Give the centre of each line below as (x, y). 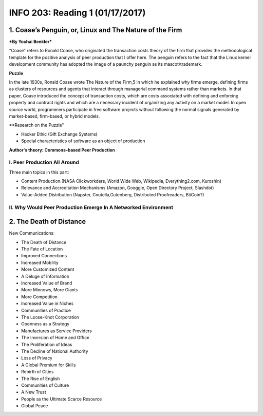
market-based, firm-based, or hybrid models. (54, 116)
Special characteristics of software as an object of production (83, 141)
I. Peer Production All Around (44, 162)
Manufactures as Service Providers (56, 331)
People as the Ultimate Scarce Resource (62, 399)
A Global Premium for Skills (48, 365)
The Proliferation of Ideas (47, 344)
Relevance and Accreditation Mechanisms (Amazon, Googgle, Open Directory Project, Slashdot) (118, 188)
